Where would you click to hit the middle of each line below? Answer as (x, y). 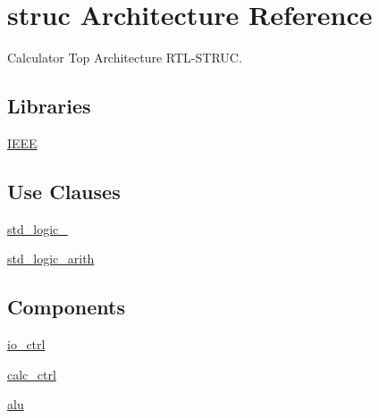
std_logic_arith (51, 259)
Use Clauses (64, 191)
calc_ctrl (32, 374)
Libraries (49, 106)
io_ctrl (26, 344)
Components (66, 307)
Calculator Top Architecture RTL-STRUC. (125, 58)
